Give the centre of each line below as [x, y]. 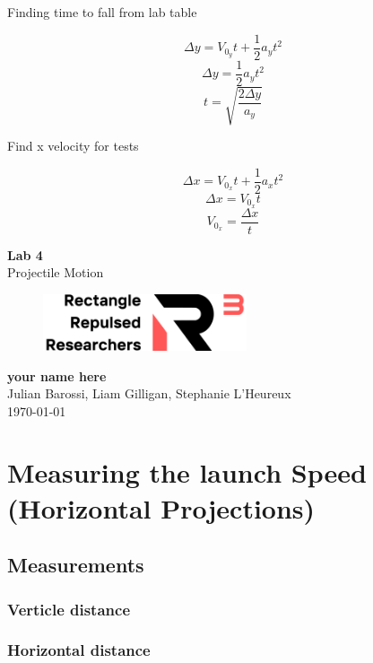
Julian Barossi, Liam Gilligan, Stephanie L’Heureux [149, 393]
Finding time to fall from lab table [102, 12]
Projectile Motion [56, 272]
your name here [57, 375]
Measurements [76, 565]
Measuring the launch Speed [187, 472]
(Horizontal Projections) [161, 507]
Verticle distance [69, 609]
